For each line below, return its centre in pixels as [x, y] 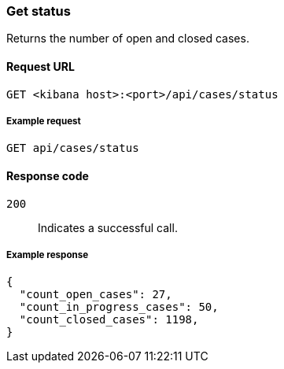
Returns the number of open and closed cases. [128, 39]
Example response [48, 255]
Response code [48, 175]
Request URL [41, 66]
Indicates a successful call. [108, 227]
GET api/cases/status [73, 148]
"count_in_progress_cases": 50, [119, 307]
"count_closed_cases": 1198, [109, 320]
